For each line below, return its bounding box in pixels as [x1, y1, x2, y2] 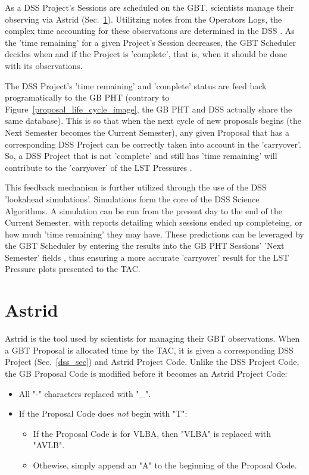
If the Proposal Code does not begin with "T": [18, 407, 188, 420]
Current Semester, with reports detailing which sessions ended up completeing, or [5, 216, 302, 229]
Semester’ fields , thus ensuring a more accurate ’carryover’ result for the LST [5, 251, 289, 263]
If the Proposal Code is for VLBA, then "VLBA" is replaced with [33, 427, 271, 439]
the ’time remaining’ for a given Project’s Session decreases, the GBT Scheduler [5, 36, 296, 48]
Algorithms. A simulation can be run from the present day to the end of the [5, 204, 282, 217]
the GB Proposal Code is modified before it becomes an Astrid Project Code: [5, 367, 288, 379]
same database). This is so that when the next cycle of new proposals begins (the [5, 114, 301, 127]
